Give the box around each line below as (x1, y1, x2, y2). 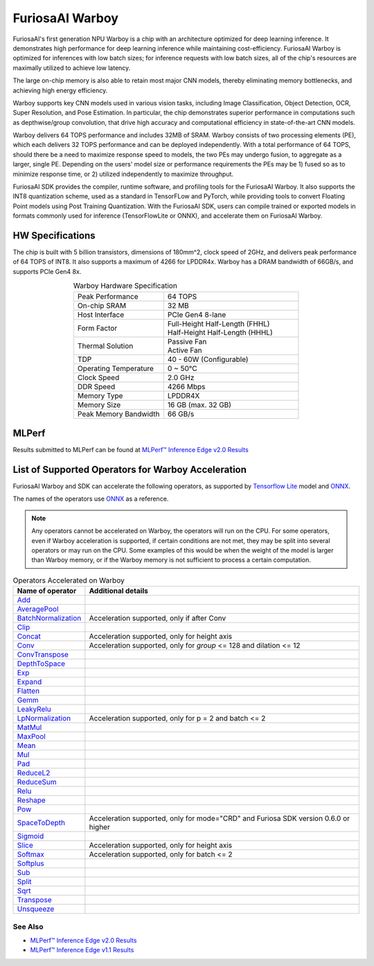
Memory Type (77, 390, 123, 400)
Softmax (17, 849, 44, 859)
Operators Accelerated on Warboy (12, 576, 125, 585)
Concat (17, 632, 41, 641)
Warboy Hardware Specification (73, 281, 178, 291)
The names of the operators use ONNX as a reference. (12, 494, 169, 503)
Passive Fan (167, 336, 207, 346)
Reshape (17, 795, 46, 805)
